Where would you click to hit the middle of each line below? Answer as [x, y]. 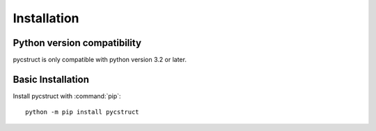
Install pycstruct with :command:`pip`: [67, 96]
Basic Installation [51, 79]
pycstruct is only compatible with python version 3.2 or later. [100, 60]
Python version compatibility [77, 43]
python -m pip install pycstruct [82, 112]
